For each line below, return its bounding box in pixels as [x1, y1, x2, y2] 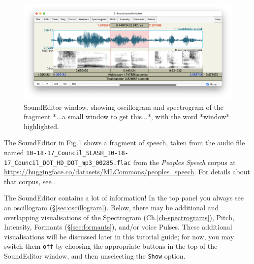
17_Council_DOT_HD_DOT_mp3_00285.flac [4, 159, 131, 166]
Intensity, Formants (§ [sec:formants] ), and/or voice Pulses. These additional [4, 222, 232, 232]
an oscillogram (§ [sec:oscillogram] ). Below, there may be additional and [4, 202, 219, 213]
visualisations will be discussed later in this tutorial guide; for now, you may [4, 231, 234, 241]
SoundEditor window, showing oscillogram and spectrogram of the [24, 101, 223, 112]
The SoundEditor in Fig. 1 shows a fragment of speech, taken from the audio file [4, 137, 245, 148]
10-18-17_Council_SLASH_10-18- [26, 149, 128, 157]
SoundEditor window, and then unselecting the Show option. [4, 251, 186, 261]
